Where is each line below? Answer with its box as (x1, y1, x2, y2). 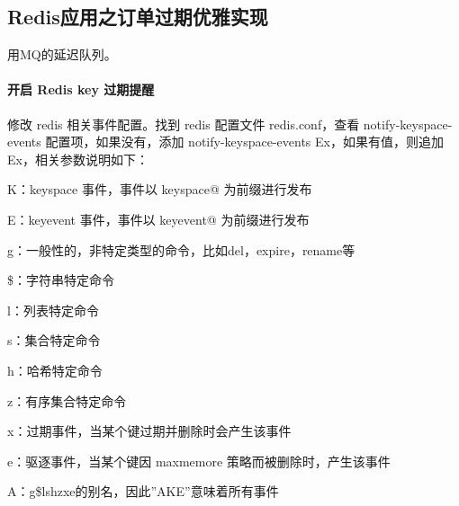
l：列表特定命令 (7, 300, 99, 319)
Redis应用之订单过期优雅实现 (7, 3, 268, 31)
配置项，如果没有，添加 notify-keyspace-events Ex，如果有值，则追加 (45, 132, 444, 151)
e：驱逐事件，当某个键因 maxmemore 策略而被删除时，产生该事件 (7, 451, 391, 470)
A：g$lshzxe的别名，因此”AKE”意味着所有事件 (7, 482, 279, 501)
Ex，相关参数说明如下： (7, 149, 148, 168)
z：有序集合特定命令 (7, 391, 127, 410)
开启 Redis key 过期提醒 (7, 80, 155, 99)
